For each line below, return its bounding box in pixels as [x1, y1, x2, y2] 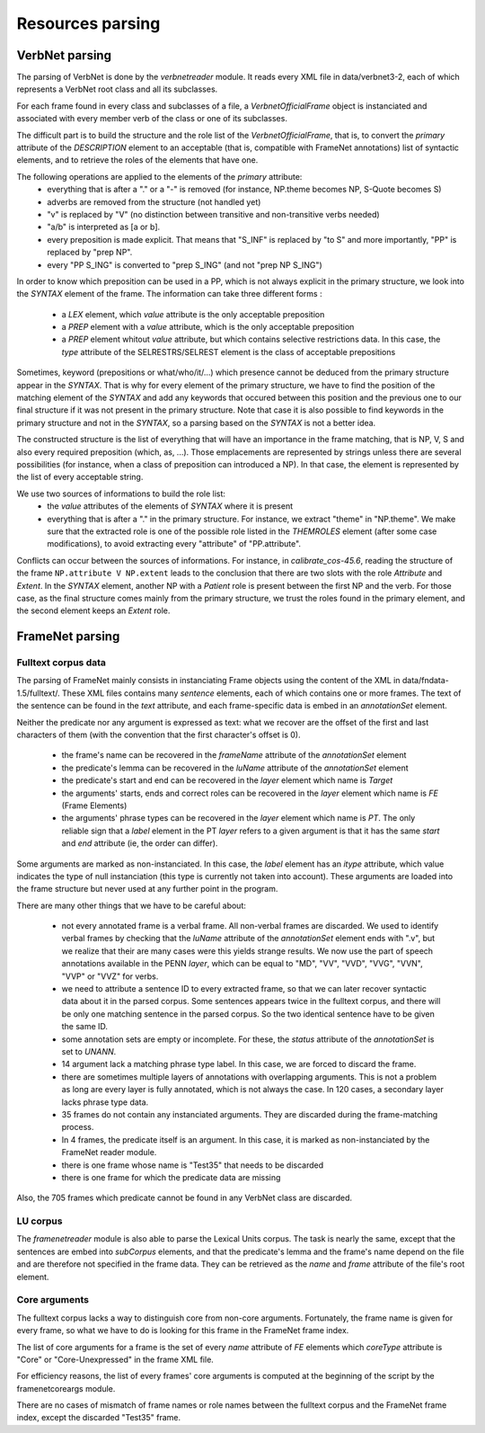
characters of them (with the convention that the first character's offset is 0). [16, 729, 301, 741]
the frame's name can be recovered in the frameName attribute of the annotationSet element [61, 750, 407, 761]
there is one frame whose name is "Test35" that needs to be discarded [61, 1160, 324, 1170]
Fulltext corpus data [16, 656, 107, 669]
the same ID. [61, 1021, 108, 1032]
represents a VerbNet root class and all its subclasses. [16, 84, 218, 94]
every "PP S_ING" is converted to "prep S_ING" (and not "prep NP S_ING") [47, 259, 322, 270]
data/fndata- [401, 675, 449, 686]
